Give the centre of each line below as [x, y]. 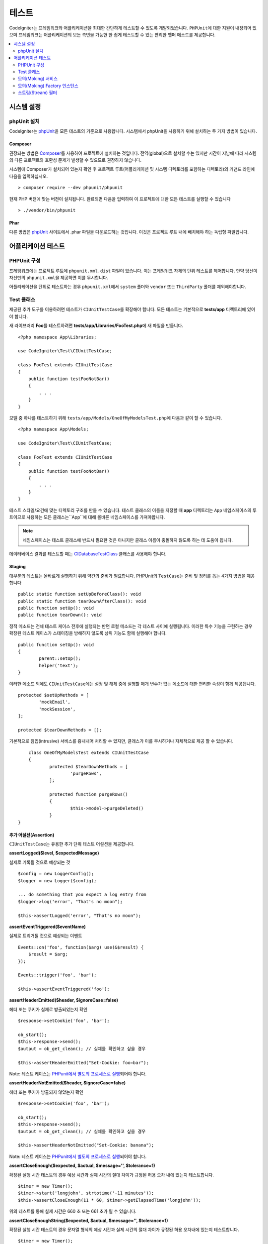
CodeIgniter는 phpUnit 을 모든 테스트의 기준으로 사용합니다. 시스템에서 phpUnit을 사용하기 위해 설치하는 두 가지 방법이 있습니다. [133, 131]
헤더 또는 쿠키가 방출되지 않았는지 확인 [46, 1092]
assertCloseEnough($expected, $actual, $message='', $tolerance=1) [82, 1166]
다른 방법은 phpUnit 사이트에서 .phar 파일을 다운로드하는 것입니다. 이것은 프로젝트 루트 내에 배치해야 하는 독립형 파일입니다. [129, 232]
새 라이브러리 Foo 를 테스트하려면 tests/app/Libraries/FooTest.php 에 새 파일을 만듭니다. [96, 325]
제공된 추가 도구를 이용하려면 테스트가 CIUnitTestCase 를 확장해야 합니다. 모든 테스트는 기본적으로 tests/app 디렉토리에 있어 [132, 310]
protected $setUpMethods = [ [53, 695]
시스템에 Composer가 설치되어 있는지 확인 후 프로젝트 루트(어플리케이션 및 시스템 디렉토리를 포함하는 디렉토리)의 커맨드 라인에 [132, 169]
